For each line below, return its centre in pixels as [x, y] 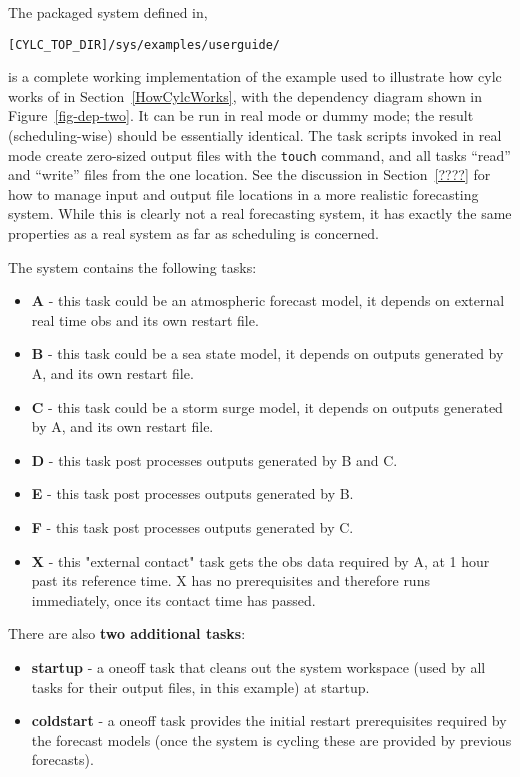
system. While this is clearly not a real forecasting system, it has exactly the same [260, 213]
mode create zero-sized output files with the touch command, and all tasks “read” [259, 154]
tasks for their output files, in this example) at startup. [200, 686]
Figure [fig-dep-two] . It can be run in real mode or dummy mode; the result [241, 115]
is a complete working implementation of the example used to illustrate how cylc [255, 76]
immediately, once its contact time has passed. [173, 599]
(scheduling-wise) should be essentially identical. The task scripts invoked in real [255, 135]
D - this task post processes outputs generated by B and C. [214, 459]
